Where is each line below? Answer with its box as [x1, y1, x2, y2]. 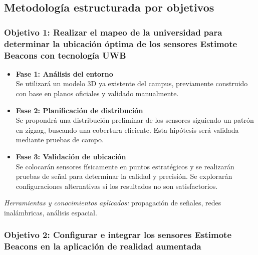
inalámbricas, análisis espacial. [4, 207, 97, 217]
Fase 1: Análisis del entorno [16, 68, 113, 79]
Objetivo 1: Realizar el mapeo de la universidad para [4, 26, 222, 38]
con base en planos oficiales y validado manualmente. [16, 88, 179, 99]
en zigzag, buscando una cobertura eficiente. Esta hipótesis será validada [16, 124, 239, 135]
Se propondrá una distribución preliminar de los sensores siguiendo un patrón [16, 115, 254, 125]
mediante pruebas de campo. [16, 134, 104, 145]
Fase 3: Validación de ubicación [16, 151, 126, 161]
